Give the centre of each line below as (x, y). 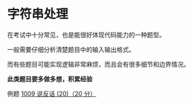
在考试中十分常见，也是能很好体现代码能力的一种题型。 (86, 35)
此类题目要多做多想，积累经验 (50, 79)
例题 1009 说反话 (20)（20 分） (52, 94)
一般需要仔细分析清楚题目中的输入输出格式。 (71, 49)
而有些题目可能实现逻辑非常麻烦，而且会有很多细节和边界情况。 (98, 64)
